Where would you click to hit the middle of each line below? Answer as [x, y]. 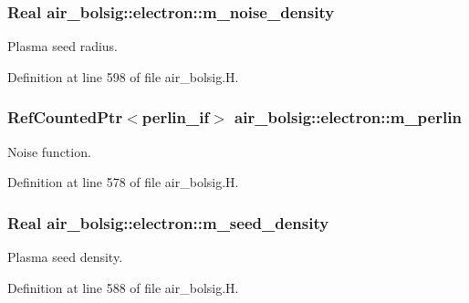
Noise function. [49, 151]
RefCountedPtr [65, 117]
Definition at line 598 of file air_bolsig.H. [123, 76]
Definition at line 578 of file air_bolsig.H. [123, 182]
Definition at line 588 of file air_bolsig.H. [123, 287]
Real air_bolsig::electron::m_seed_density [168, 222]
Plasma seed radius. [63, 46]
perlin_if [176, 117]
